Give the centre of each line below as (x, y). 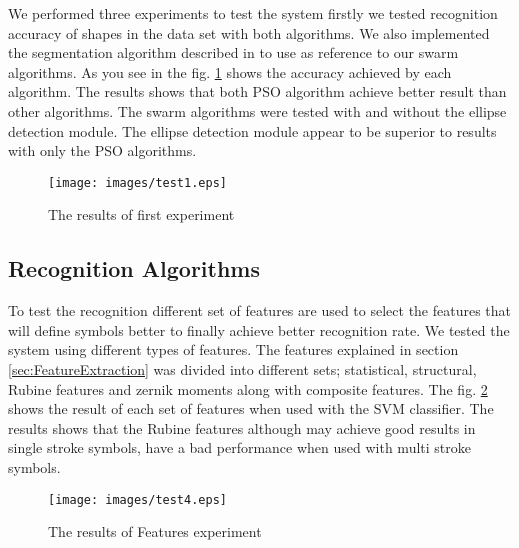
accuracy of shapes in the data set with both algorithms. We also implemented (249, 32)
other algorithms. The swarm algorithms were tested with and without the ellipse (257, 110)
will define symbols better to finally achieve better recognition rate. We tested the (259, 329)
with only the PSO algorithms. (102, 150)
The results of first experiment (141, 214)
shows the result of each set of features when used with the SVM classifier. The (251, 408)
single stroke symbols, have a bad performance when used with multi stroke (239, 447)
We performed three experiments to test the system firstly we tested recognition (253, 13)
